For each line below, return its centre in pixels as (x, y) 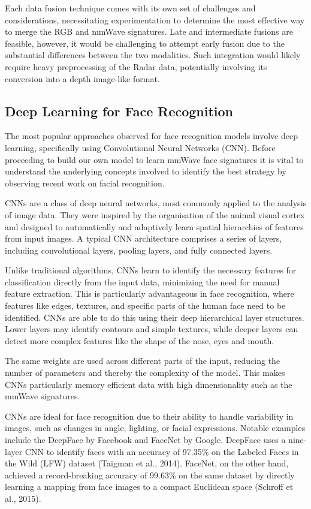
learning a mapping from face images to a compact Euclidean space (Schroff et (149, 487)
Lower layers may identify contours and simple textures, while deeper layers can (152, 329)
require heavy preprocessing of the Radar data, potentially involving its (136, 66)
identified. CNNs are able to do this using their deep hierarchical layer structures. (155, 317)
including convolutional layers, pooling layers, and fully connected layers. (139, 250)
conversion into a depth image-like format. (82, 78)
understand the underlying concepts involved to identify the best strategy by (146, 171)
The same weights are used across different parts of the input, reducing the (143, 361)
